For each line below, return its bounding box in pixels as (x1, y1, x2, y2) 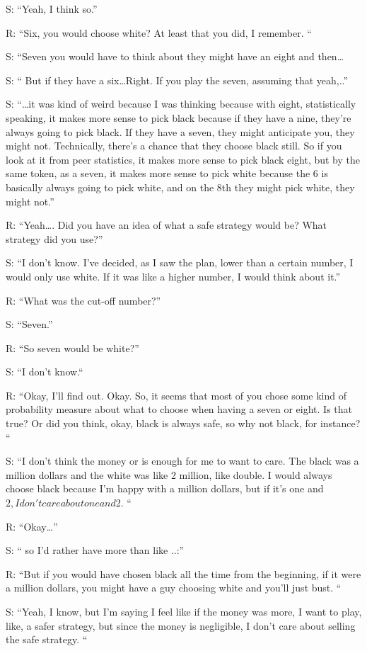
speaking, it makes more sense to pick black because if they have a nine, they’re (6, 110, 351, 125)
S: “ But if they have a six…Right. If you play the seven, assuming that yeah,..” (6, 72, 349, 87)
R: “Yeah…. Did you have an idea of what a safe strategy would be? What (6, 217, 327, 232)
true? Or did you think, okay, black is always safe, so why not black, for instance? (6, 416, 361, 431)
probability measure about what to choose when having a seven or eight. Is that (6, 402, 353, 417)
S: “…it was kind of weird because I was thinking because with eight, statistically (6, 96, 356, 111)
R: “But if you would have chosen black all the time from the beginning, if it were (6, 566, 361, 581)
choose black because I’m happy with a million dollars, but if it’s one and (6, 481, 324, 496)
